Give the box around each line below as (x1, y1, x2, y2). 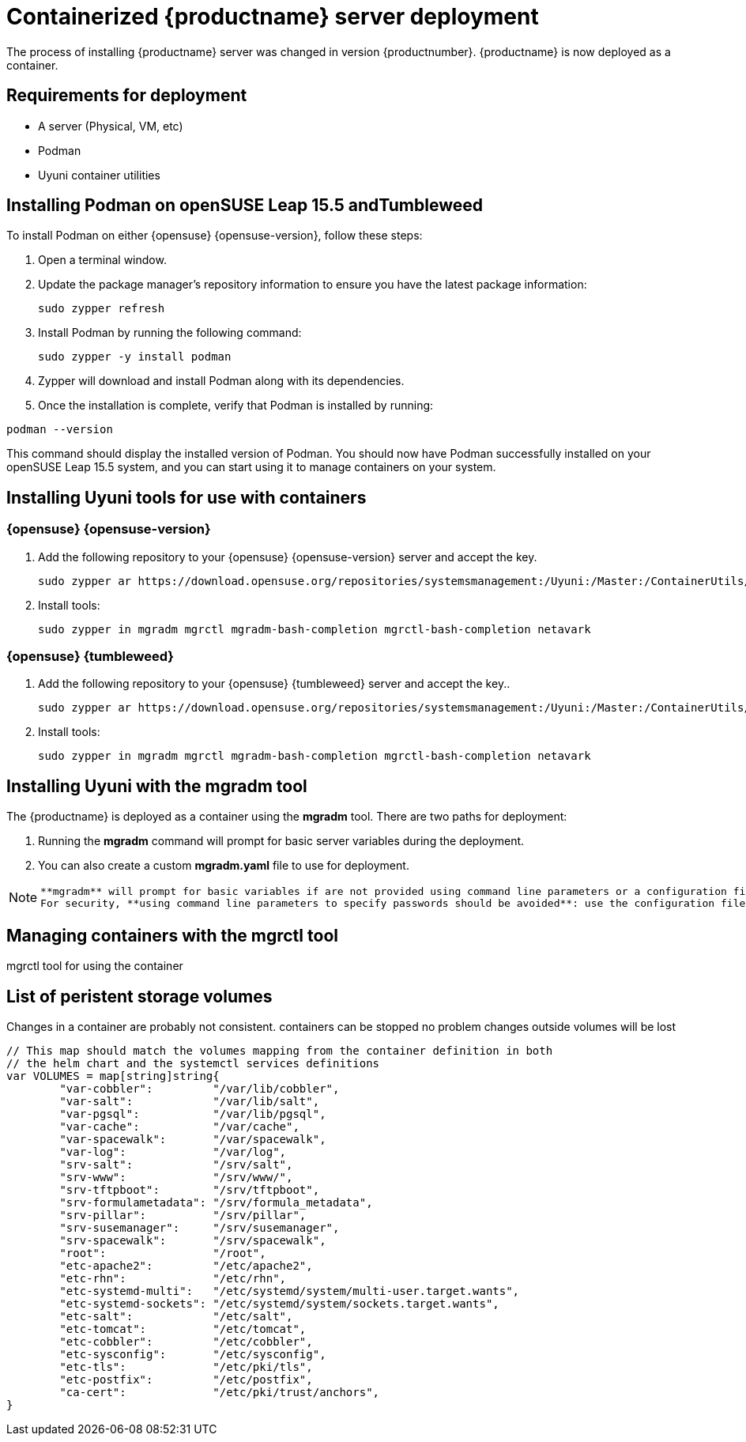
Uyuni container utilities (38, 168, 160, 182)
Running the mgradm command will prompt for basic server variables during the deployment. (38, 834, 525, 848)
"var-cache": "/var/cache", (59, 1119, 300, 1133)
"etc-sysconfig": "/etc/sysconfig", (59, 1347, 326, 1361)
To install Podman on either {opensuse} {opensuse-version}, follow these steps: (6, 228, 423, 243)
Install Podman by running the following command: (38, 326, 302, 340)
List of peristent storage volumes (6, 986, 273, 1006)
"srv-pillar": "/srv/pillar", (59, 1208, 307, 1221)
